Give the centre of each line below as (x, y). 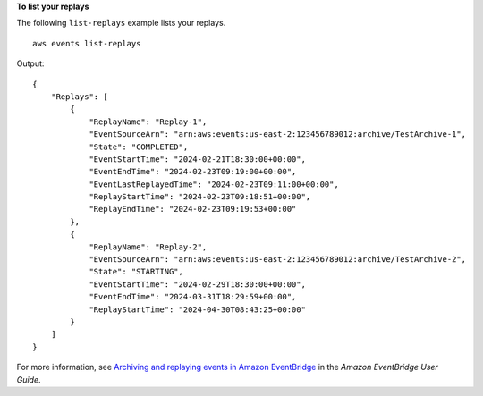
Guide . (29, 379)
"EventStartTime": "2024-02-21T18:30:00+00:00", (197, 159)
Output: (30, 63)
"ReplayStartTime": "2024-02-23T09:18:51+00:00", (200, 197)
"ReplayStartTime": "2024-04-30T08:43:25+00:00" (197, 309)
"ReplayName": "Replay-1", (148, 122)
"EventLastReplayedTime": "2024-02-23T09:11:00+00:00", (214, 184)
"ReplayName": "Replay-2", (148, 247)
